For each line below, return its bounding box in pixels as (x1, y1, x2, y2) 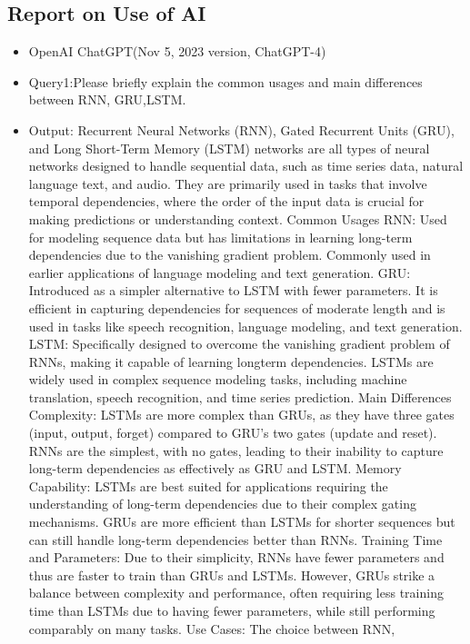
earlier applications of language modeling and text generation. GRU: (28, 263, 411, 282)
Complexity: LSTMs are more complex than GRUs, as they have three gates (28, 405, 455, 424)
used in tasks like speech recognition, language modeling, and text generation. (28, 316, 463, 335)
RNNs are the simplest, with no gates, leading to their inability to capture (28, 441, 444, 460)
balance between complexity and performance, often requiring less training (28, 583, 444, 602)
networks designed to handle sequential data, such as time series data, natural (28, 156, 464, 175)
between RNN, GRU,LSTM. (28, 90, 186, 109)
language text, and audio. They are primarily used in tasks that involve (28, 173, 427, 193)
